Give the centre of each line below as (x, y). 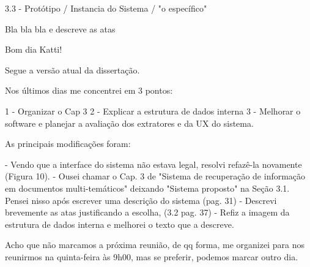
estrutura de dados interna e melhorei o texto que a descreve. (120, 224)
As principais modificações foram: (68, 144)
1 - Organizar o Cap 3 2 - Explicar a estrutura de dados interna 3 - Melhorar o (153, 111)
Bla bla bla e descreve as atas (60, 28)
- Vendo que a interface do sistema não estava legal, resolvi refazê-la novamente (153, 164)
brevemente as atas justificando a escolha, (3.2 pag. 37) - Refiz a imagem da (147, 212)
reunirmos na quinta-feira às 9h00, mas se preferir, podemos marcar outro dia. (152, 256)
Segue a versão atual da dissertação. (72, 70)
